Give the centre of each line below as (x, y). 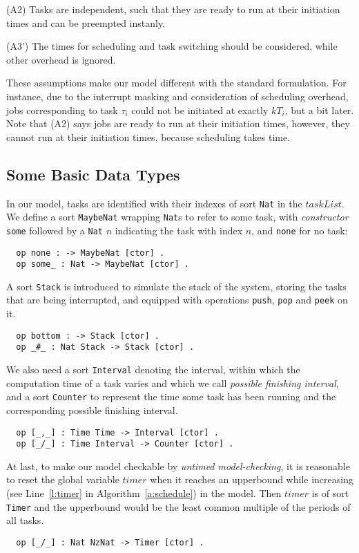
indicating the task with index (179, 230)
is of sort (330, 493)
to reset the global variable (63, 479)
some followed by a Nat (55, 230)
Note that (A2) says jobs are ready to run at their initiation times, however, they (178, 123)
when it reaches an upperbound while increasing (252, 479)
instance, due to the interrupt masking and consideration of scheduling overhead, (177, 96)
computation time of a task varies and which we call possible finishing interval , (173, 383)
